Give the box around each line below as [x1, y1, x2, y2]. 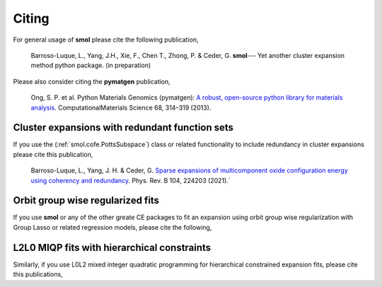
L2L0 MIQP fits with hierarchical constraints [13, 241, 212, 254]
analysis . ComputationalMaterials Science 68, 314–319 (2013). [30, 103, 212, 112]
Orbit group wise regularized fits [13, 194, 159, 206]
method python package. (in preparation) [30, 61, 151, 70]
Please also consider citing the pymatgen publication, [13, 77, 171, 86]
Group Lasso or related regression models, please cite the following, [13, 223, 212, 231]
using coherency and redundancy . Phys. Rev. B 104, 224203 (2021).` [30, 176, 231, 184]
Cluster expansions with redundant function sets [13, 122, 233, 134]
